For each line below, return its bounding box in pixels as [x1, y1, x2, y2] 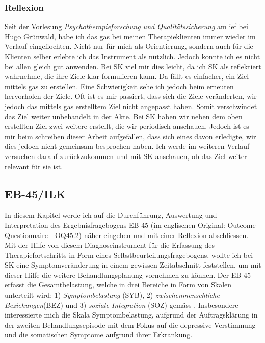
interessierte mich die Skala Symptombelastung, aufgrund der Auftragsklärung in [5, 309, 258, 320]
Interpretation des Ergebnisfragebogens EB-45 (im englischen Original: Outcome [5, 219, 256, 230]
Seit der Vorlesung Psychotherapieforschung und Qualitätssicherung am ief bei [5, 21, 248, 32]
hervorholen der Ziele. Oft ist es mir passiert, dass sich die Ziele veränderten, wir [5, 91, 257, 101]
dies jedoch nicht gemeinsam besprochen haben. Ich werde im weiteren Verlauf [5, 141, 250, 151]
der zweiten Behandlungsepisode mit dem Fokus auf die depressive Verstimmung [5, 319, 256, 330]
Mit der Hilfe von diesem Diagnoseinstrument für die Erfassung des [5, 240, 215, 250]
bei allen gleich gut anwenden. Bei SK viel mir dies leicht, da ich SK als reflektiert [5, 61, 261, 71]
